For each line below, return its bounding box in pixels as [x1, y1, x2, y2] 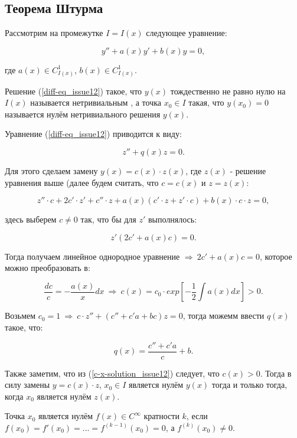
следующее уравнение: [146, 27, 227, 39]
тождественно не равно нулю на [170, 84, 286, 97]
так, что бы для [80, 213, 136, 225]
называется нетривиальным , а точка [30, 96, 161, 109]
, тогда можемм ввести [182, 309, 265, 322]
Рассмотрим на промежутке [5, 27, 103, 39]
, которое [259, 250, 292, 262]
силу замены [5, 378, 50, 391]
